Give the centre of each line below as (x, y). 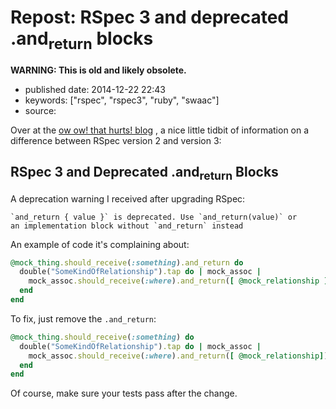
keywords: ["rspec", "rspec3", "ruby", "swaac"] (122, 100)
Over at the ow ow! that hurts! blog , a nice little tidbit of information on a (160, 130)
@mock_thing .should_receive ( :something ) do (102, 337)
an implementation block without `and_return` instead (127, 226)
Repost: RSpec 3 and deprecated (149, 17)
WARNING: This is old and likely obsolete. (98, 70)
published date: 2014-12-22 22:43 (95, 89)
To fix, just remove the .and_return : (83, 318)
